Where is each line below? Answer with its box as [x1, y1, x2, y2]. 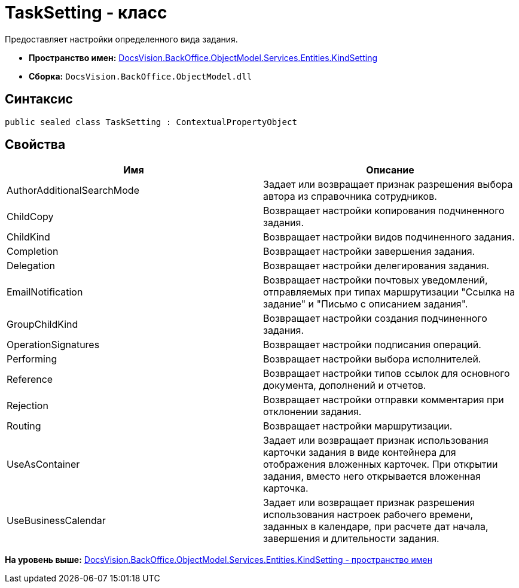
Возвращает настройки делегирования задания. [263, 260, 490, 272]
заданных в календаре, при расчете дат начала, [263, 520, 489, 533]
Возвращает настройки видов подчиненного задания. [263, 231, 515, 243]
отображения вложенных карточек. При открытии [263, 458, 498, 471]
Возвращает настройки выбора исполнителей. [263, 353, 481, 365]
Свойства [5, 137, 66, 153]
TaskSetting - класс [5, 2, 167, 23]
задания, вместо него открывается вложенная [263, 470, 481, 483]
